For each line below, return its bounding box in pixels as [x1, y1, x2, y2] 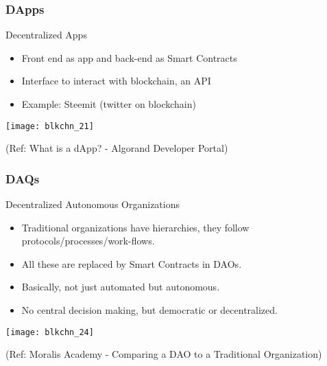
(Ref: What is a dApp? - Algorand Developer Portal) [5, 141, 228, 155]
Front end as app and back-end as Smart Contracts [21, 50, 237, 65]
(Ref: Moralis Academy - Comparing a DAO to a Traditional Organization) [5, 347, 322, 361]
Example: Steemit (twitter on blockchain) [21, 97, 196, 111]
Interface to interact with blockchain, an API [21, 73, 211, 88]
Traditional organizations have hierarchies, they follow [21, 220, 250, 234]
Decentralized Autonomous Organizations [5, 197, 180, 211]
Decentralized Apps [5, 27, 87, 42]
